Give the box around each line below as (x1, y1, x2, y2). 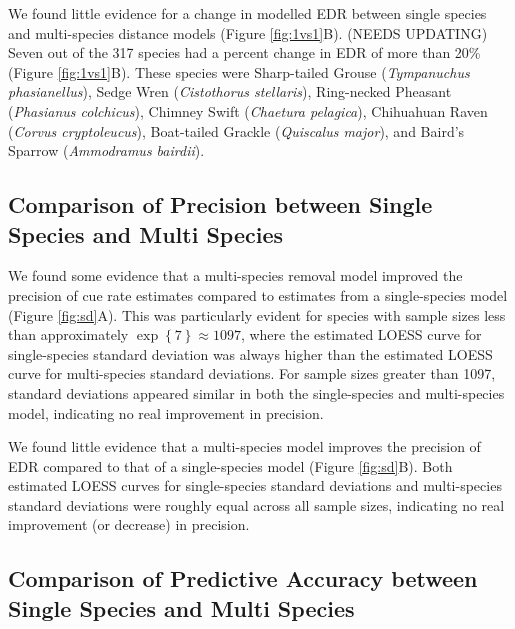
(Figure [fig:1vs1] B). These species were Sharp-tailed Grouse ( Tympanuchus (8, 61, 470, 82)
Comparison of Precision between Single (8, 189, 433, 220)
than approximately (8, 324, 129, 345)
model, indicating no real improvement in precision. (8, 402, 324, 423)
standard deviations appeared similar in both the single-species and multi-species (8, 382, 505, 403)
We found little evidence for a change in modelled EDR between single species (8, 3, 487, 23)
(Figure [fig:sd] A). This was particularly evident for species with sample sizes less (8, 304, 506, 325)
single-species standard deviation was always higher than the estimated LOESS (8, 343, 493, 364)
